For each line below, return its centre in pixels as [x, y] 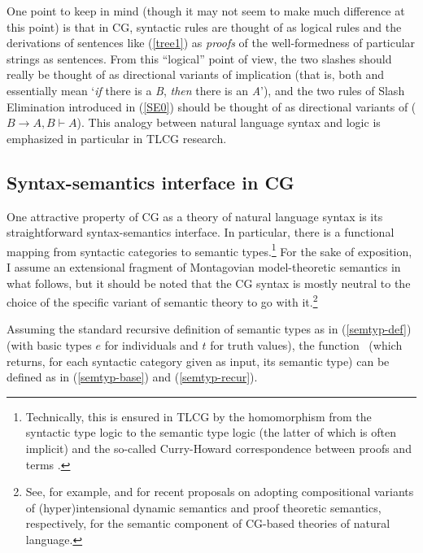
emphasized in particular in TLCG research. [117, 138]
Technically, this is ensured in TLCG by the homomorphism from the [198, 416]
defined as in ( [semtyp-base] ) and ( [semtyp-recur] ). [132, 377]
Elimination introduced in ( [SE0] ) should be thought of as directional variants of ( [211, 106]
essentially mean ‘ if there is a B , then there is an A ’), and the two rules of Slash [206, 90]
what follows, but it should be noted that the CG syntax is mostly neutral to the [209, 283]
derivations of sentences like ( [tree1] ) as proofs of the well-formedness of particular [211, 43]
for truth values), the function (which [306, 345]
